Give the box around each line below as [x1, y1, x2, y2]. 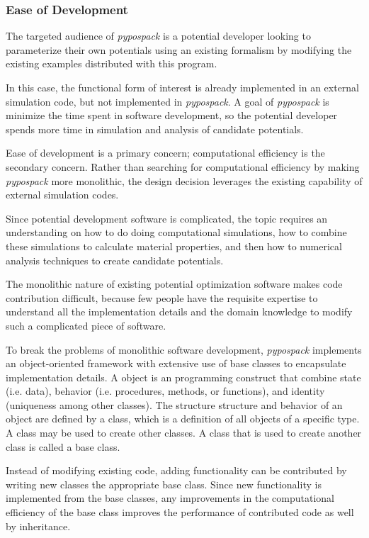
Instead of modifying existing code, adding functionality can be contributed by [6, 463, 347, 478]
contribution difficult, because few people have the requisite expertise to [6, 290, 318, 305]
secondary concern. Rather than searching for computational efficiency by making [6, 159, 360, 174]
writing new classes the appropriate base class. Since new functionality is [6, 476, 322, 491]
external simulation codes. [6, 187, 119, 202]
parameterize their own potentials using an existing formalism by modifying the [6, 42, 352, 57]
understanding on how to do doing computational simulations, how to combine [6, 225, 347, 240]
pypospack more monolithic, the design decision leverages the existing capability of [6, 173, 363, 188]
